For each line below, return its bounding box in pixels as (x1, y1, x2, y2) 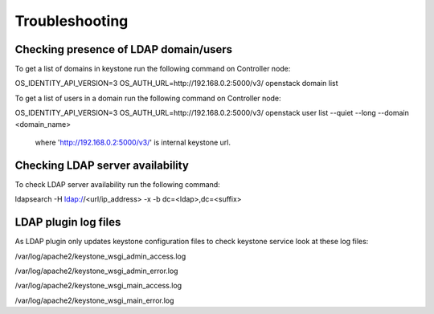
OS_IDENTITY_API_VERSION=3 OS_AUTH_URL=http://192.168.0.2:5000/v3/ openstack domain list (14, 79, 338, 88)
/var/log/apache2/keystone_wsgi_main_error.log (14, 296, 174, 305)
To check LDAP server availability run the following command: (14, 179, 220, 189)
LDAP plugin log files (14, 215, 121, 229)
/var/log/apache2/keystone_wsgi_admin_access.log (14, 251, 186, 261)
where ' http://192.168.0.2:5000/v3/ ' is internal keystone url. (35, 137, 231, 148)
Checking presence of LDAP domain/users (14, 43, 233, 56)
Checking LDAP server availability (14, 158, 189, 172)
